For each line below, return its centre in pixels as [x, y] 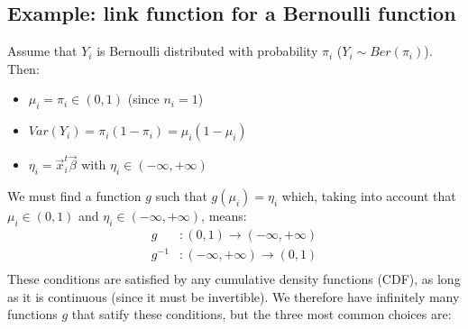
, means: [224, 216]
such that [181, 196]
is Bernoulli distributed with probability [207, 51]
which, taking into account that [369, 196]
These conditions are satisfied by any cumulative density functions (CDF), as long [234, 279]
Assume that [42, 51]
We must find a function [74, 196]
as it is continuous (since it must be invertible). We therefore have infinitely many [234, 296]
